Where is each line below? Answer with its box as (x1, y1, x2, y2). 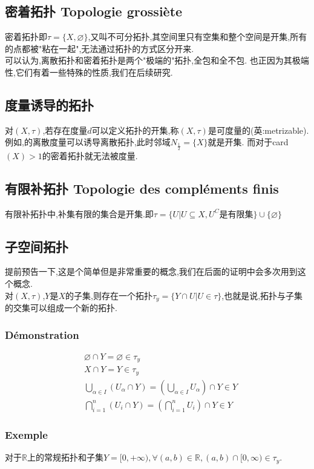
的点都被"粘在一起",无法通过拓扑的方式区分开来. (5, 42, 194, 54)
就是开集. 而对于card (208, 136, 289, 148)
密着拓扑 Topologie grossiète (5, 2, 183, 21)
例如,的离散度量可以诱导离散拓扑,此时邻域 (5, 136, 171, 148)
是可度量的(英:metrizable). (208, 123, 309, 136)
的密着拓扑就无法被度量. (42, 149, 138, 162)
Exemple (5, 427, 48, 442)
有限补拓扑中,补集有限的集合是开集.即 (5, 207, 154, 220)
